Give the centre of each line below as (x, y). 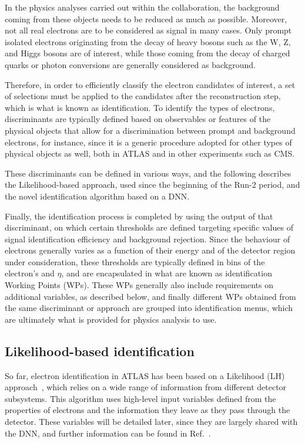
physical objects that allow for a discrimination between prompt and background (150, 130)
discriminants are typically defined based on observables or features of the (138, 119)
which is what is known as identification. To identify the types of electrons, (140, 107)
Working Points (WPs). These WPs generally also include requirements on (139, 285)
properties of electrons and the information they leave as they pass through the (148, 410)
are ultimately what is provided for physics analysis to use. (111, 319)
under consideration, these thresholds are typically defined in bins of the (135, 261)
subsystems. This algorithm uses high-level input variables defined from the (140, 398)
